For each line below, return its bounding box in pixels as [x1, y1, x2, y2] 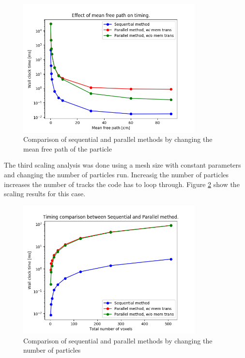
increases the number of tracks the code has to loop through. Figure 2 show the [4, 179, 240, 189]
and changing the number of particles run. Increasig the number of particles [4, 169, 229, 179]
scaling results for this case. [4, 188, 86, 199]
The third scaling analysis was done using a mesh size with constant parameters [4, 160, 241, 170]
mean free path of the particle [23, 143, 112, 153]
